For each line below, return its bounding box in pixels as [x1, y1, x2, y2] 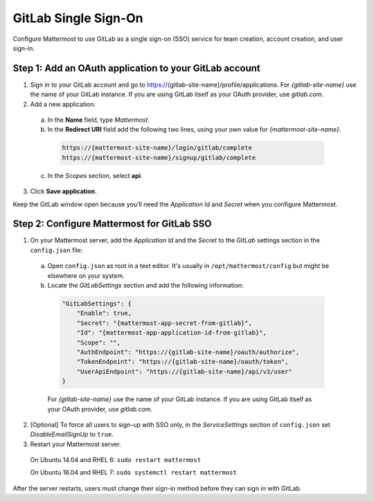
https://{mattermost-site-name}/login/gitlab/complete [62, 144, 252, 152]
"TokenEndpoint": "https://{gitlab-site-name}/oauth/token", [76, 358, 289, 366]
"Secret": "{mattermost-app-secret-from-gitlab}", [76, 319, 252, 327]
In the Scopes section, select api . [47, 171, 143, 179]
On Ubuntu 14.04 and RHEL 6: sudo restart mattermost [30, 456, 201, 464]
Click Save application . [30, 187, 97, 195]
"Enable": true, [76, 309, 132, 317]
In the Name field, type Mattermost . [47, 116, 150, 124]
